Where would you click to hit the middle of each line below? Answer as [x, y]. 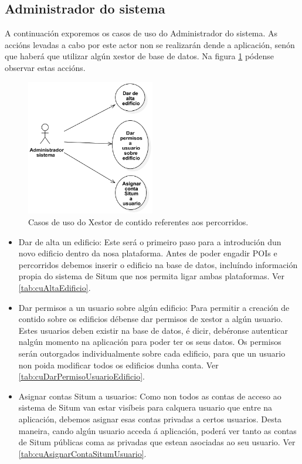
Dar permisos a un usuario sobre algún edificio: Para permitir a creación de [154, 307]
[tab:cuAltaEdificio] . [55, 288]
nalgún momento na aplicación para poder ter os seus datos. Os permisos [150, 342]
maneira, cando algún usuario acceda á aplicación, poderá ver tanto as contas [157, 430]
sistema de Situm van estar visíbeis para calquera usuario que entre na [145, 407]
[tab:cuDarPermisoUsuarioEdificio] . [82, 376]
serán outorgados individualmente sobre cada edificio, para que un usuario [152, 353]
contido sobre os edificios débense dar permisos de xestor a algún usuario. [151, 319]
